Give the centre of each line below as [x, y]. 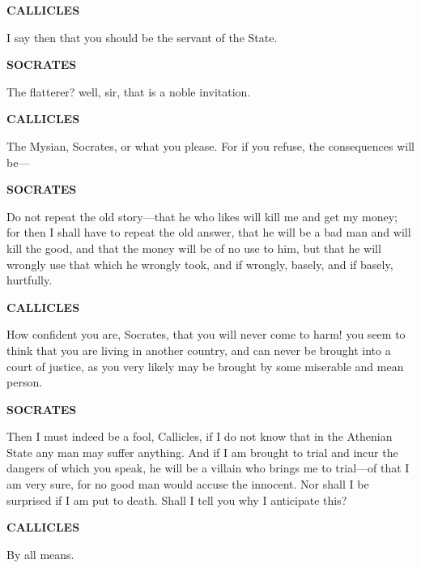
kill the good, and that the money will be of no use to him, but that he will [194, 248]
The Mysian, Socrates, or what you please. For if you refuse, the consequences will [211, 145]
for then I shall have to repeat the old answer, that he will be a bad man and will [209, 232]
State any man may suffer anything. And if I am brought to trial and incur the [202, 452]
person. [25, 382]
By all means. [40, 554]
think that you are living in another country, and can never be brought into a [199, 350]
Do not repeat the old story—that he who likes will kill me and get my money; [202, 216]
